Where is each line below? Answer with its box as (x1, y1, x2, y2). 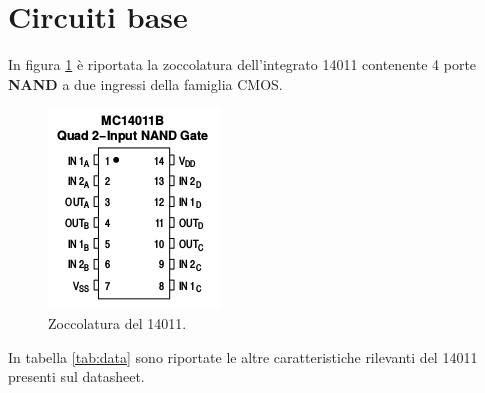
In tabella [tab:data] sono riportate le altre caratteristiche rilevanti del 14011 (8, 346, 478, 367)
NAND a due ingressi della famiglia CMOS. (8, 73, 283, 94)
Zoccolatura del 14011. (48, 312, 187, 333)
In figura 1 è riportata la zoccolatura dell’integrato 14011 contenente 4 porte (8, 54, 477, 75)
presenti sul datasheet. (8, 366, 145, 387)
